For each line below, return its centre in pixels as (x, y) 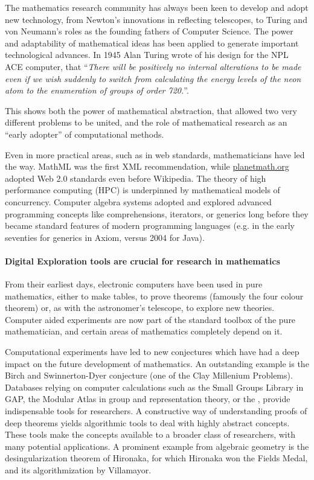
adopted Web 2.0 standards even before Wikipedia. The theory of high (136, 178)
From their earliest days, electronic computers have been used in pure (134, 284)
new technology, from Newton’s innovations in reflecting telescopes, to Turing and (156, 19)
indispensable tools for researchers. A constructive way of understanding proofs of (156, 411)
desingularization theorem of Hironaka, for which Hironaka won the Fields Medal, (156, 458)
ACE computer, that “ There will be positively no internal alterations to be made (153, 66)
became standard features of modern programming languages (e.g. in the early (150, 226)
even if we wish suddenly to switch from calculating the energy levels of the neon (153, 78)
